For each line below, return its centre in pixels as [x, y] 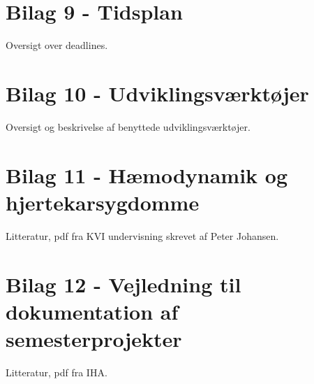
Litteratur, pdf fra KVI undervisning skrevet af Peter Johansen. [142, 235]
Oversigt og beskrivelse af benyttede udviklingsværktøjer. [128, 126]
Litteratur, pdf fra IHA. [57, 372]
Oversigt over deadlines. [57, 45]
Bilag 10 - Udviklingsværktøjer [157, 93]
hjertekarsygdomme [103, 202]
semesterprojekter [94, 338]
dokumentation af [92, 311]
